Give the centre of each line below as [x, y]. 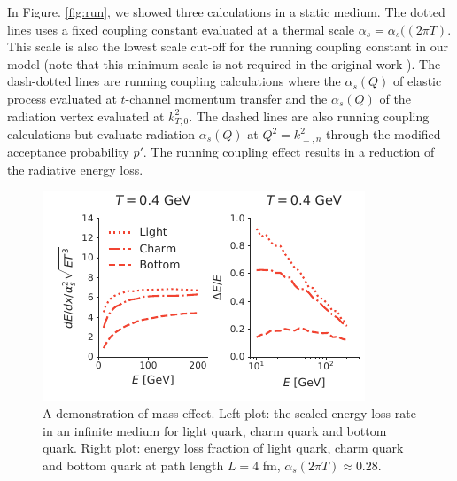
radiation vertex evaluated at [86, 116]
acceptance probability [68, 152]
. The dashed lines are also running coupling [309, 116]
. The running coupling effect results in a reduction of [289, 152]
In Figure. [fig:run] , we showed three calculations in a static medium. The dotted [226, 12]
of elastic [418, 81]
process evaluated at [62, 98]
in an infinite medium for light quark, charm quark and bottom [215, 430]
